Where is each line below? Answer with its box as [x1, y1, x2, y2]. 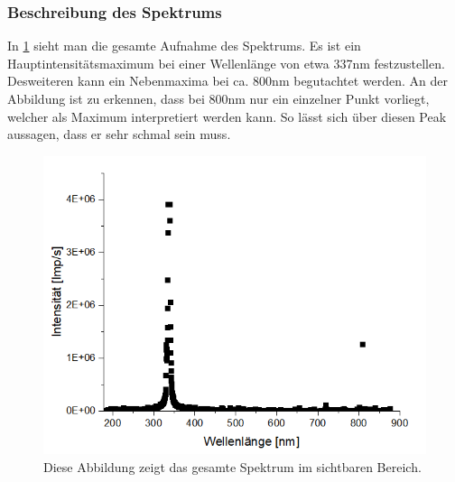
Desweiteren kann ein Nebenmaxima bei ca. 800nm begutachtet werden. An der [7, 71, 449, 90]
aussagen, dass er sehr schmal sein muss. [7, 125, 231, 144]
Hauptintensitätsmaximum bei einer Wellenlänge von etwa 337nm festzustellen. [7, 53, 445, 72]
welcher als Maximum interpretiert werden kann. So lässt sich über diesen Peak [7, 107, 447, 125]
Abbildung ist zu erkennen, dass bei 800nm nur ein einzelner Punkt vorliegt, [7, 89, 430, 107]
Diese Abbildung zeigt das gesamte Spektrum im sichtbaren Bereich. [43, 458, 422, 477]
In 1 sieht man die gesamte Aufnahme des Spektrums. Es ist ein [7, 36, 361, 55]
